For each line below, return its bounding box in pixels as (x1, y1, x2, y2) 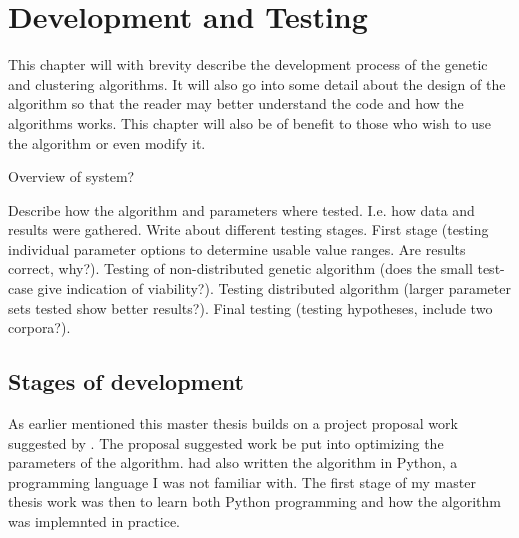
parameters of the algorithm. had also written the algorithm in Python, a (8, 452, 458, 473)
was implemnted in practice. (8, 511, 180, 532)
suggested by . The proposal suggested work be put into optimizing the (8, 432, 444, 453)
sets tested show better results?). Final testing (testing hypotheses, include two (8, 297, 493, 318)
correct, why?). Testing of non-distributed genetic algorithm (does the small (8, 258, 473, 279)
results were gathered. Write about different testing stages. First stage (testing (8, 219, 489, 240)
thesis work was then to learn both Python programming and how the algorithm (8, 491, 501, 512)
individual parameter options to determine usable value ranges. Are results (8, 238, 466, 259)
